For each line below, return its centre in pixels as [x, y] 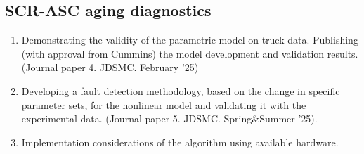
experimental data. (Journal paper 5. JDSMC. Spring [137, 118]
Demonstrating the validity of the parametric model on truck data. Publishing [190, 40]
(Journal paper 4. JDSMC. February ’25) [110, 67]
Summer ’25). [288, 118]
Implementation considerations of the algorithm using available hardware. [180, 142]
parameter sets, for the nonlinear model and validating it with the [164, 104]
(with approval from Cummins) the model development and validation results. [190, 53]
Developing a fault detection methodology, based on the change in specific [181, 90]
